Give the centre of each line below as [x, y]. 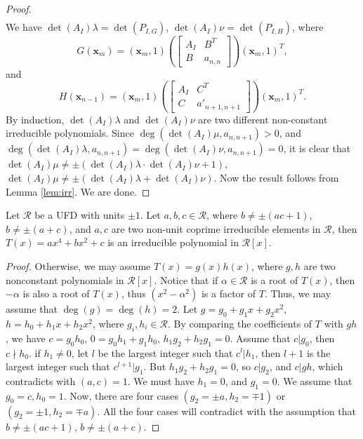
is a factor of [229, 293]
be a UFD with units [80, 215]
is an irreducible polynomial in [173, 242]
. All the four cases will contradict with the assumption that [227, 411]
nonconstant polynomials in [65, 279]
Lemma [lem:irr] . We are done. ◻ [78, 191]
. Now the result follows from [276, 177]
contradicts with [41, 380]
